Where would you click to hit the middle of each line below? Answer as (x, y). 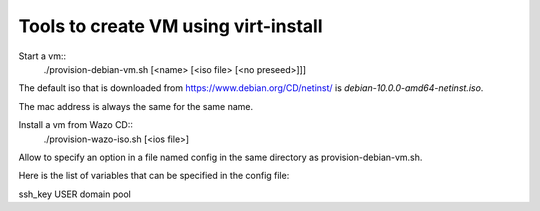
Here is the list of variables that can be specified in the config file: (154, 176)
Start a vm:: (42, 56)
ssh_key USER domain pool (75, 194)
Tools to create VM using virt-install (171, 26)
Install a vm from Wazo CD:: (76, 125)
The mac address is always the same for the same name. (136, 106)
